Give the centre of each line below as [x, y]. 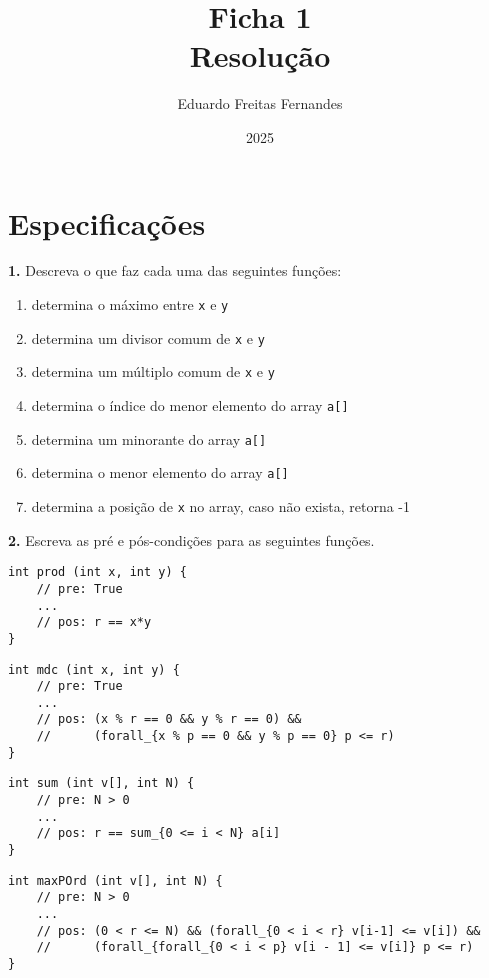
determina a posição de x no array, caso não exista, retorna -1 [220, 505]
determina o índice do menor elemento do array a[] [190, 405]
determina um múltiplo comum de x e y [153, 371]
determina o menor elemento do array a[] [160, 472]
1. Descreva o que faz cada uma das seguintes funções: [175, 270]
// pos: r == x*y [94, 622]
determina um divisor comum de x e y [148, 337]
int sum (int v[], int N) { [101, 783]
